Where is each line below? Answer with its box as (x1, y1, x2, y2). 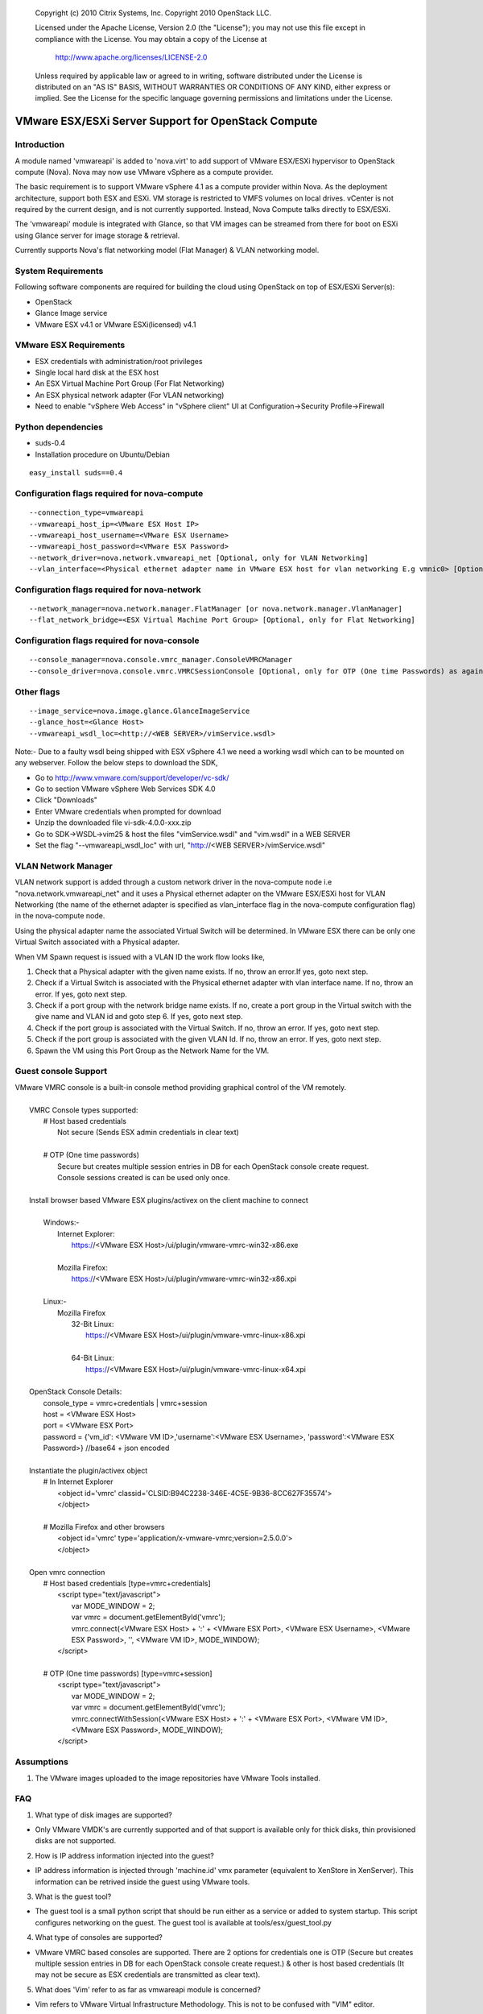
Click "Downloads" (35, 795, 98, 805)
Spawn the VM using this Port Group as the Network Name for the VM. (35, 1046, 270, 1055)
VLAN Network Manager (14, 860, 113, 872)
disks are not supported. (35, 1836, 117, 1846)
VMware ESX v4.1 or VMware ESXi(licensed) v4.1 (35, 319, 196, 329)
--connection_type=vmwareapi (29, 508, 144, 517)
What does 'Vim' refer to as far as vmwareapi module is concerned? (35, 1984, 261, 1994)
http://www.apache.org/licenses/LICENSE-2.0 (55, 52, 208, 62)
